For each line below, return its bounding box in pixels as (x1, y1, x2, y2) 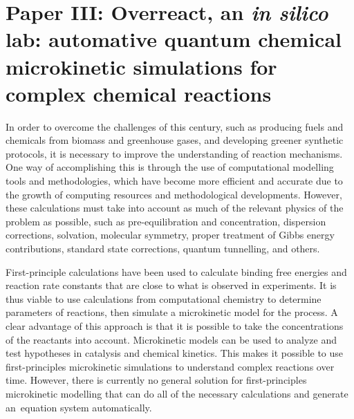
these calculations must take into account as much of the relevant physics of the (6, 201, 344, 215)
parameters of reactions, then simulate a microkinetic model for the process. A (6, 305, 338, 319)
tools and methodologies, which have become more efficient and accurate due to (6, 174, 343, 188)
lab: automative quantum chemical (6, 25, 342, 53)
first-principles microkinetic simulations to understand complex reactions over (6, 359, 335, 373)
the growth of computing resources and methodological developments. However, (6, 187, 342, 201)
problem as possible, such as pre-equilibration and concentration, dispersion (6, 214, 326, 228)
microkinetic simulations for (6, 52, 277, 80)
